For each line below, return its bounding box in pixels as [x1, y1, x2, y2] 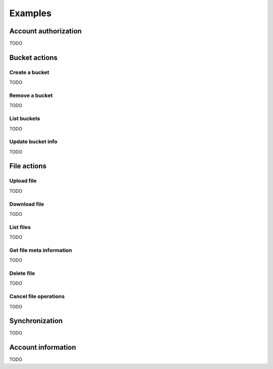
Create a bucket [9, 69, 50, 76]
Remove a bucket [9, 91, 53, 99]
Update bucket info [9, 138, 58, 145]
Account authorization [9, 27, 82, 35]
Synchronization [9, 316, 63, 326]
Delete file [9, 269, 35, 276]
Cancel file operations [9, 293, 65, 300]
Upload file [9, 177, 37, 184]
